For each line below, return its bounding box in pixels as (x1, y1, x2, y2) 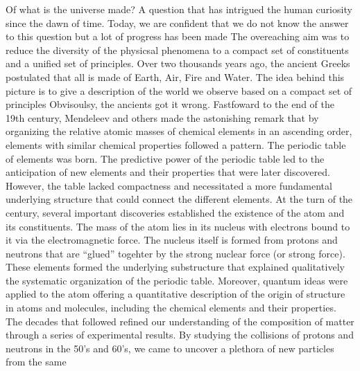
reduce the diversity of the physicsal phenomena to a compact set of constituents (6, 42, 349, 57)
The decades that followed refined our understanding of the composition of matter (6, 314, 354, 328)
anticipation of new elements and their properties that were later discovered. (6, 165, 330, 179)
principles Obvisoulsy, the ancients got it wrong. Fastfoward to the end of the (6, 97, 334, 111)
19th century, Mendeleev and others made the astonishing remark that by (6, 110, 319, 125)
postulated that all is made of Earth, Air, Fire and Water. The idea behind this (6, 69, 345, 84)
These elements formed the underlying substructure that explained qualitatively (6, 260, 345, 274)
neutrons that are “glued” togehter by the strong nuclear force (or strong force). (6, 246, 345, 260)
